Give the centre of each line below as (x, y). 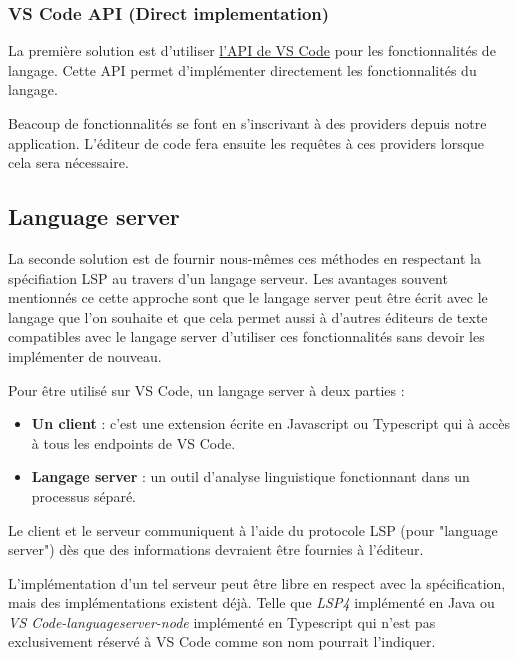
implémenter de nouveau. (85, 355)
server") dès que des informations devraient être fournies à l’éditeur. (216, 549)
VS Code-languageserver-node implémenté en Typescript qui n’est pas (222, 621)
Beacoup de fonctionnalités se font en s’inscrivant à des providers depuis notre (247, 123)
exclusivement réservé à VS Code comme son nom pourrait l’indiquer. (222, 641)
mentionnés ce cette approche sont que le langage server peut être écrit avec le (248, 297)
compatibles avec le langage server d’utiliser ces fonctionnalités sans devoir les (246, 336)
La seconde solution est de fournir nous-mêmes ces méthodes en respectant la (244, 257)
